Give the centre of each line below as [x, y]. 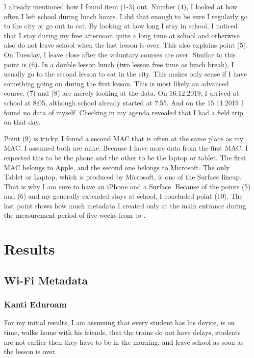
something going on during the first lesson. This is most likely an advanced [116, 83]
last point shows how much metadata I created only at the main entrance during [125, 205]
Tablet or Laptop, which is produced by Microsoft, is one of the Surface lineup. [123, 177]
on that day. [22, 122]
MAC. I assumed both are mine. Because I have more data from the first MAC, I [126, 148]
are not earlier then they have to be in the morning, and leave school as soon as [124, 342]
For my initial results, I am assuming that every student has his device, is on [119, 322]
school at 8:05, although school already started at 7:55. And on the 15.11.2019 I [124, 102]
